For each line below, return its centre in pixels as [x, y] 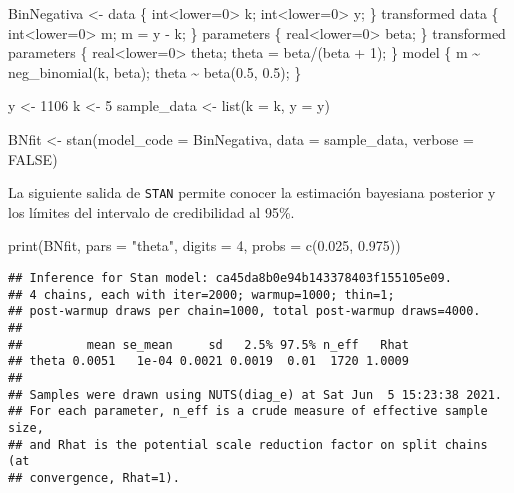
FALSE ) [33, 158]
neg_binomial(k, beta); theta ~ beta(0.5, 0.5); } [155, 71]
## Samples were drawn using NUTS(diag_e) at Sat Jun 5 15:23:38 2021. [255, 394]
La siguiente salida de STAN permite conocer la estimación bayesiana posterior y [252, 192]
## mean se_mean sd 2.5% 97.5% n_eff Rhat [208, 344]
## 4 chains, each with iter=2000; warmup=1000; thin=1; [201, 294]
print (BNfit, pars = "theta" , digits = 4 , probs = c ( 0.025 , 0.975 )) [204, 245]
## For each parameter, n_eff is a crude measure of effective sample [248, 411]
